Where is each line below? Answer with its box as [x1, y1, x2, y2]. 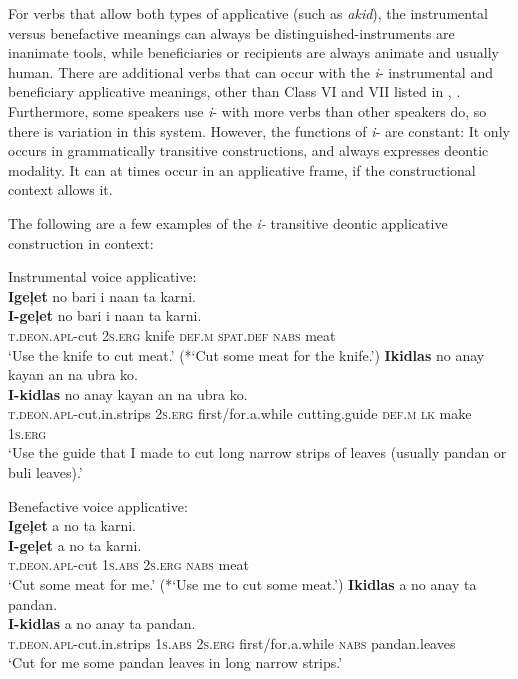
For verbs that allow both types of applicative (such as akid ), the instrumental [8, 3, 488, 23]
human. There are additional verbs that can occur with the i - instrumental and [8, 61, 493, 82]
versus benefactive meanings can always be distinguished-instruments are [8, 22, 455, 43]
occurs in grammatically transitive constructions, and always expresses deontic [8, 140, 489, 161]
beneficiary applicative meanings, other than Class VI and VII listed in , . [8, 81, 461, 102]
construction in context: [8, 232, 154, 253]
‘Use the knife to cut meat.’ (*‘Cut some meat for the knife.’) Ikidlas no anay [8, 344, 485, 365]
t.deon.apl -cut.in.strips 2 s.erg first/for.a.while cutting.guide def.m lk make [8, 403, 472, 424]
